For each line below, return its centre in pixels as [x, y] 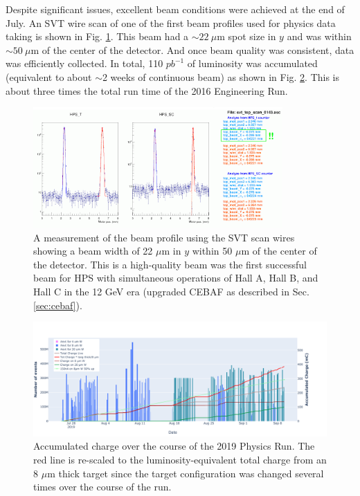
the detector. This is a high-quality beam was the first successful [170, 264]
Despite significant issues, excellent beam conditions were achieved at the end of [175, 9]
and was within [319, 36]
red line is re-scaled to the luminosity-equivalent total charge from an [180, 459]
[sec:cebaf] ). [58, 305]
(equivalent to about [49, 76]
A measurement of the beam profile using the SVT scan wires [164, 237]
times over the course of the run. [102, 487]
